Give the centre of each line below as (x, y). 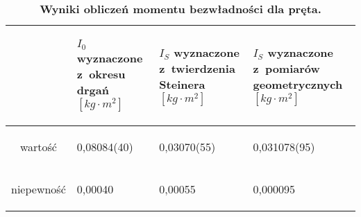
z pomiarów (286, 69)
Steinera (182, 85)
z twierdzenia (197, 69)
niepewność (39, 189)
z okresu (101, 73)
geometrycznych (298, 85)
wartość (38, 146)
